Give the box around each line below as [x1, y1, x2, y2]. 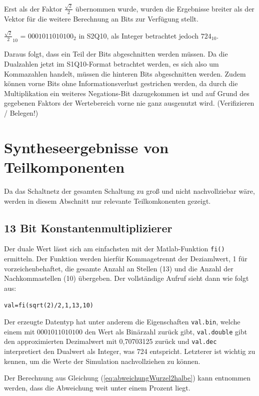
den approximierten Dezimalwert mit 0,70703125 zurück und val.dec [4, 336, 217, 346]
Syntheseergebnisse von [4, 137, 169, 157]
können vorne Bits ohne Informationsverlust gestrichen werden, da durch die [4, 78, 238, 89]
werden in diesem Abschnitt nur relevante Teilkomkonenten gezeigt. [4, 195, 211, 206]
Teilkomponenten [4, 156, 125, 177]
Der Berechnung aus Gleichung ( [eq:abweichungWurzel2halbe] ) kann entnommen [4, 372, 251, 383]
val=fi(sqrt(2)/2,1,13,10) [4, 302, 93, 309]
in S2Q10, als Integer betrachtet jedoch [78, 30, 199, 41]
